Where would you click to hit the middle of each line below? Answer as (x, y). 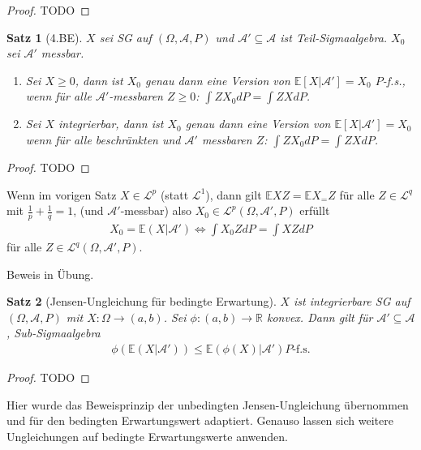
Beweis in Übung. (50, 274)
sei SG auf (125, 37)
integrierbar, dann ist (111, 124)
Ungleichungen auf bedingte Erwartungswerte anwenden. (147, 436)
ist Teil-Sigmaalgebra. (334, 37)
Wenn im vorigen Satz (62, 194)
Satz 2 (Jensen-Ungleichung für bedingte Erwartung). (142, 301)
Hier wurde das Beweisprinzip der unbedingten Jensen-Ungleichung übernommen (208, 404)
